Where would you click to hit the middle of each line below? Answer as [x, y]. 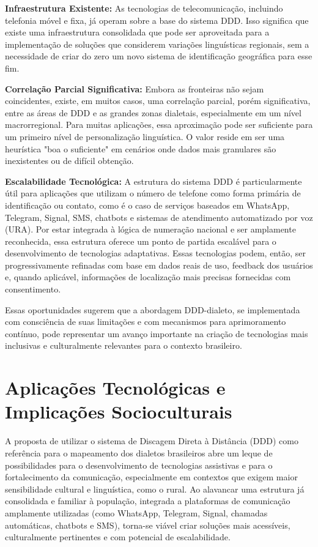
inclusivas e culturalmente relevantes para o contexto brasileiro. [124, 345]
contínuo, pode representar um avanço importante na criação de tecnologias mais [157, 333]
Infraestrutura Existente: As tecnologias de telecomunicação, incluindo [144, 8]
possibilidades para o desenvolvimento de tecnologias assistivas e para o [139, 465]
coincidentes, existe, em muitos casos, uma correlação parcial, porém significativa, [158, 101]
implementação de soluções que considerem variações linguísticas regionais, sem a [157, 44]
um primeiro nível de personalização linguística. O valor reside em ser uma [145, 136]
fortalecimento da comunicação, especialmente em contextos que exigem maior [151, 477]
